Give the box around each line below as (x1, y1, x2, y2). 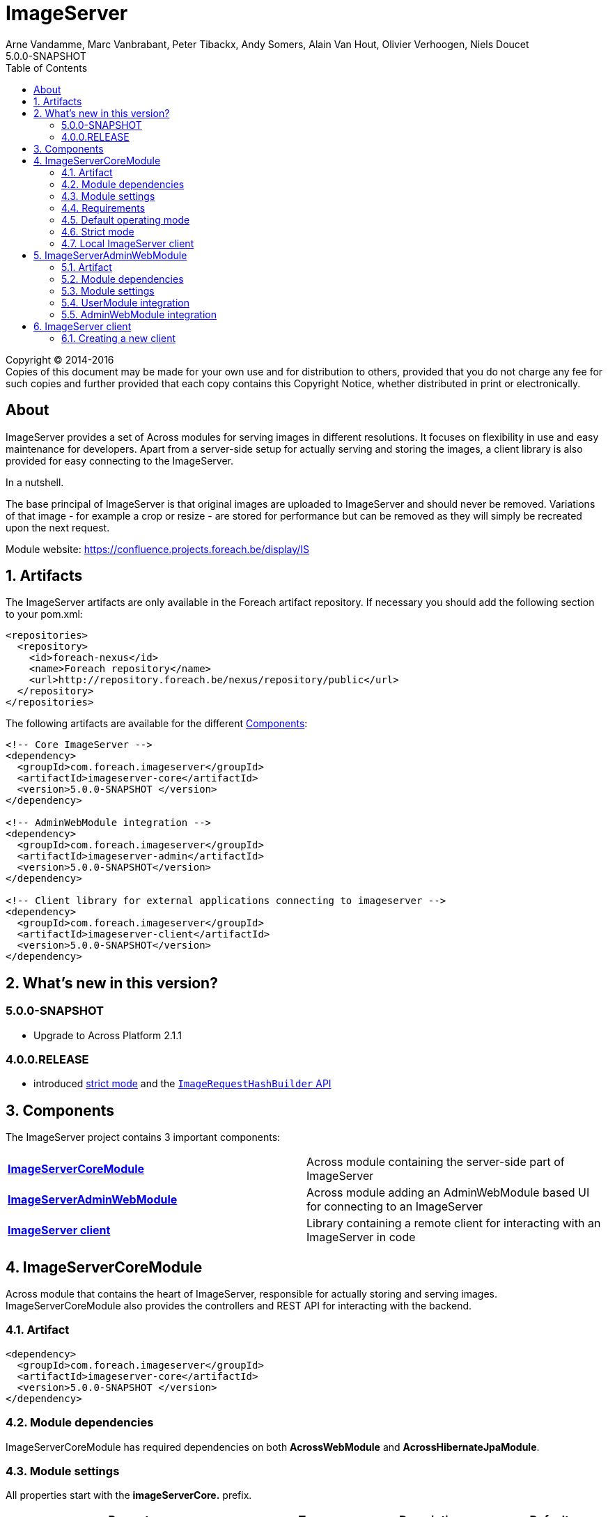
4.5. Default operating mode (61, 213, 190, 226)
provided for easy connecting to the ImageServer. (6, 454, 234, 467)
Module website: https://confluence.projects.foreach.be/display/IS (6, 543, 310, 555)
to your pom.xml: (6, 608, 83, 621)
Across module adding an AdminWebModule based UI (306, 1185, 590, 1200)
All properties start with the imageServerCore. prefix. (6, 1489, 252, 1502)
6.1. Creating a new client (61, 332, 176, 344)
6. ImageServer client (33, 320, 132, 332)
